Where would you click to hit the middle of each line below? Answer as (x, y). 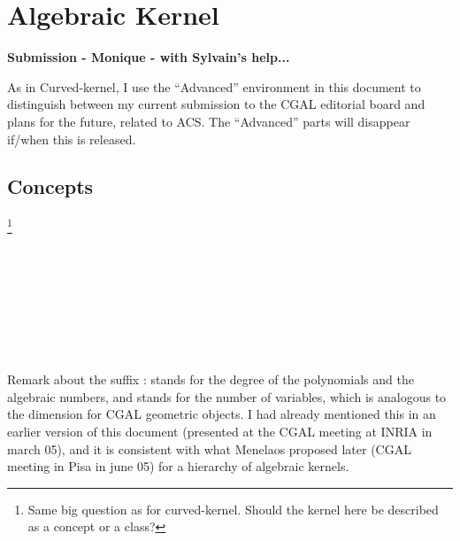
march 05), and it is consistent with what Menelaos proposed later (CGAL (209, 448)
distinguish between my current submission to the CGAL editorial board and (216, 104)
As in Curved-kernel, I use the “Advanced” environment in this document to (214, 86)
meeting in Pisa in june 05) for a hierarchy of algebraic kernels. (178, 466)
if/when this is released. (72, 139)
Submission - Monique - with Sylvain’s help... (149, 57)
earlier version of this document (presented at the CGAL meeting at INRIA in (220, 431)
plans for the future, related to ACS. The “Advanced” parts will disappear (209, 121)
